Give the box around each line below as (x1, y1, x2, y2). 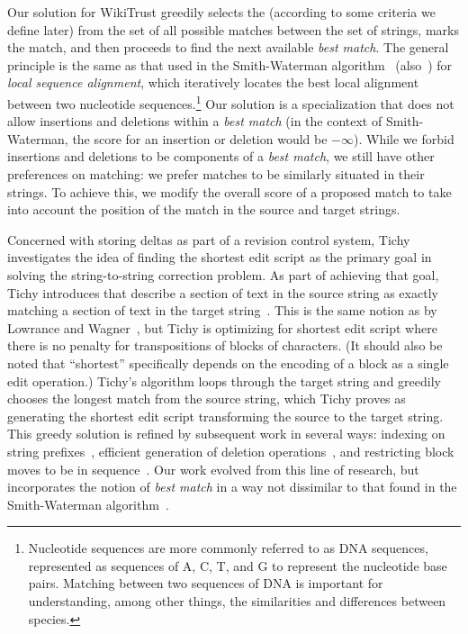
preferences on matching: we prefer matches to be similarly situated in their (7, 165, 425, 183)
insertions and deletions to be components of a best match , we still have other (7, 147, 435, 166)
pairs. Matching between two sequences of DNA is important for (28, 574, 383, 593)
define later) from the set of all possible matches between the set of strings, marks (7, 20, 459, 39)
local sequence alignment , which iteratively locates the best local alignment (7, 73, 419, 92)
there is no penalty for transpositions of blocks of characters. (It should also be (7, 336, 443, 355)
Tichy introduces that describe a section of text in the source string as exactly (7, 283, 438, 302)
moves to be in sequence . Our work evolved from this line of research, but (7, 459, 419, 478)
